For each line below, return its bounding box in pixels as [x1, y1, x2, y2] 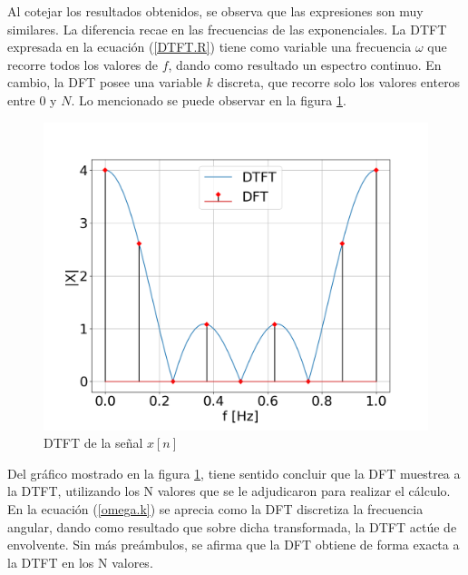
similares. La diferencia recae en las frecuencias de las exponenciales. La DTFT [7, 19, 447, 38]
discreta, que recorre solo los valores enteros [217, 73, 461, 92]
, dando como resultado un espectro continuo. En [168, 55, 442, 74]
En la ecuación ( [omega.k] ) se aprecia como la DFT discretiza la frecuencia [7, 500, 424, 519]
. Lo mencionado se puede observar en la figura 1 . [71, 90, 346, 109]
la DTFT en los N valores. [7, 552, 153, 571]
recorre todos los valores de [7, 55, 159, 74]
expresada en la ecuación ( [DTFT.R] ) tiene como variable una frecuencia [7, 37, 412, 56]
